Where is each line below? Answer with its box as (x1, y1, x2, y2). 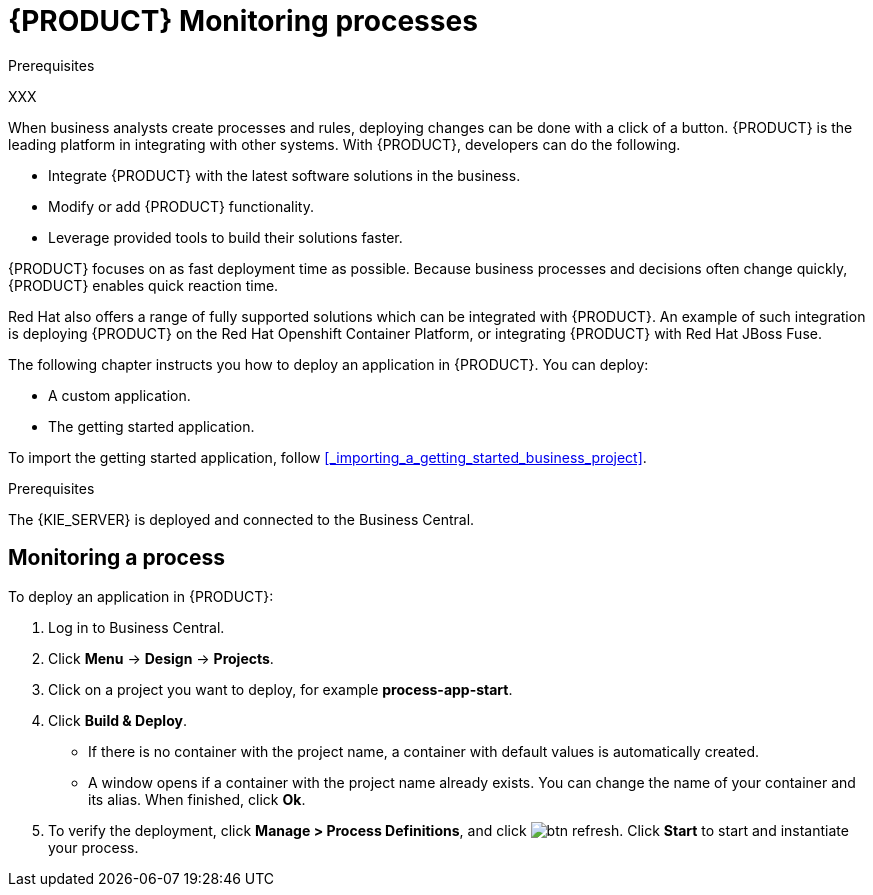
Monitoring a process (8, 545, 225, 571)
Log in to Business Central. (48, 618, 225, 636)
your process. (48, 838, 139, 856)
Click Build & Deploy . (48, 711, 187, 729)
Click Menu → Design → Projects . (48, 649, 274, 667)
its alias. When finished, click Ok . (88, 790, 306, 808)
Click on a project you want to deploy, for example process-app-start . (48, 680, 513, 698)
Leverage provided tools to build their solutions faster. (48, 228, 403, 246)
